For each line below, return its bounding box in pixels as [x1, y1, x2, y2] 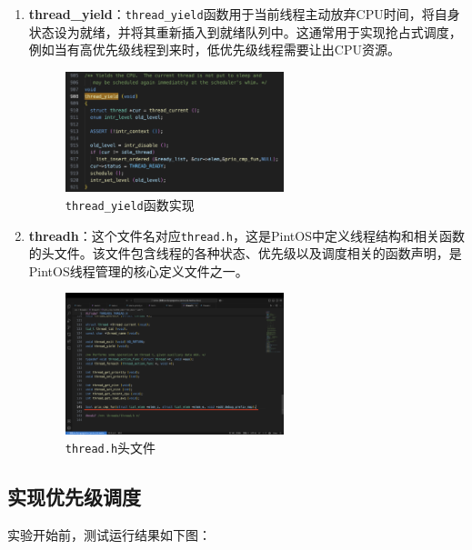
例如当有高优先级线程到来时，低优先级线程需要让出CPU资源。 [28, 40, 400, 59]
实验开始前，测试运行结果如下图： [7, 525, 211, 544]
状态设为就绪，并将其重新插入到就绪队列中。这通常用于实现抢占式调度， [28, 22, 462, 41]
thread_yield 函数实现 [65, 195, 195, 214]
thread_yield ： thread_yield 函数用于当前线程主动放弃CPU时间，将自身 [28, 5, 460, 23]
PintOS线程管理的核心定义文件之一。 [28, 261, 248, 280]
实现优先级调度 [7, 482, 141, 510]
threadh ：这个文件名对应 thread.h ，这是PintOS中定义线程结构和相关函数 [28, 225, 465, 245]
